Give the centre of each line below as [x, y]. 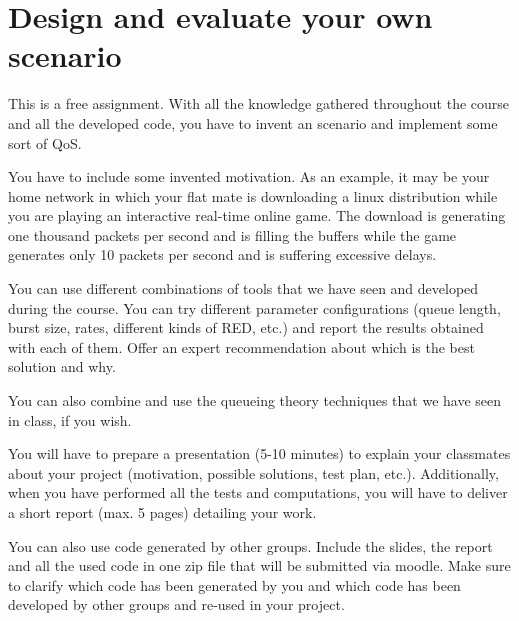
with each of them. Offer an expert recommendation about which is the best [241, 346]
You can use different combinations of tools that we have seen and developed [243, 288]
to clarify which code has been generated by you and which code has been [234, 584]
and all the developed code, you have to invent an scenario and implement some [253, 122]
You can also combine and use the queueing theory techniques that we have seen [255, 400]
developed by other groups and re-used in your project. [176, 604]
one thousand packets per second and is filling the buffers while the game [232, 234]
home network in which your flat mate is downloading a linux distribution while [253, 195]
